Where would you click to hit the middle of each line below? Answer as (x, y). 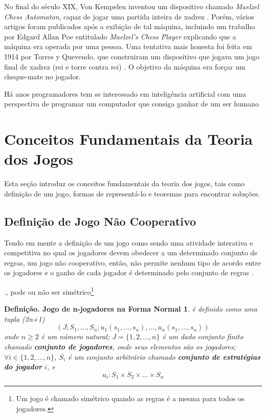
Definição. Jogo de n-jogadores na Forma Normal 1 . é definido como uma (131, 309)
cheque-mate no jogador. (42, 76)
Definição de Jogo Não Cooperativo (100, 221)
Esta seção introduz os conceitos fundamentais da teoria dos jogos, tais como (125, 183)
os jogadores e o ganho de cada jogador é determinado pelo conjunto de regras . (129, 272)
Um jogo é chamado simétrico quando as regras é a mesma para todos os (130, 398)
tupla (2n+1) (25, 319)
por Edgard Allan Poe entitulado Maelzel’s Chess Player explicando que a (120, 36)
